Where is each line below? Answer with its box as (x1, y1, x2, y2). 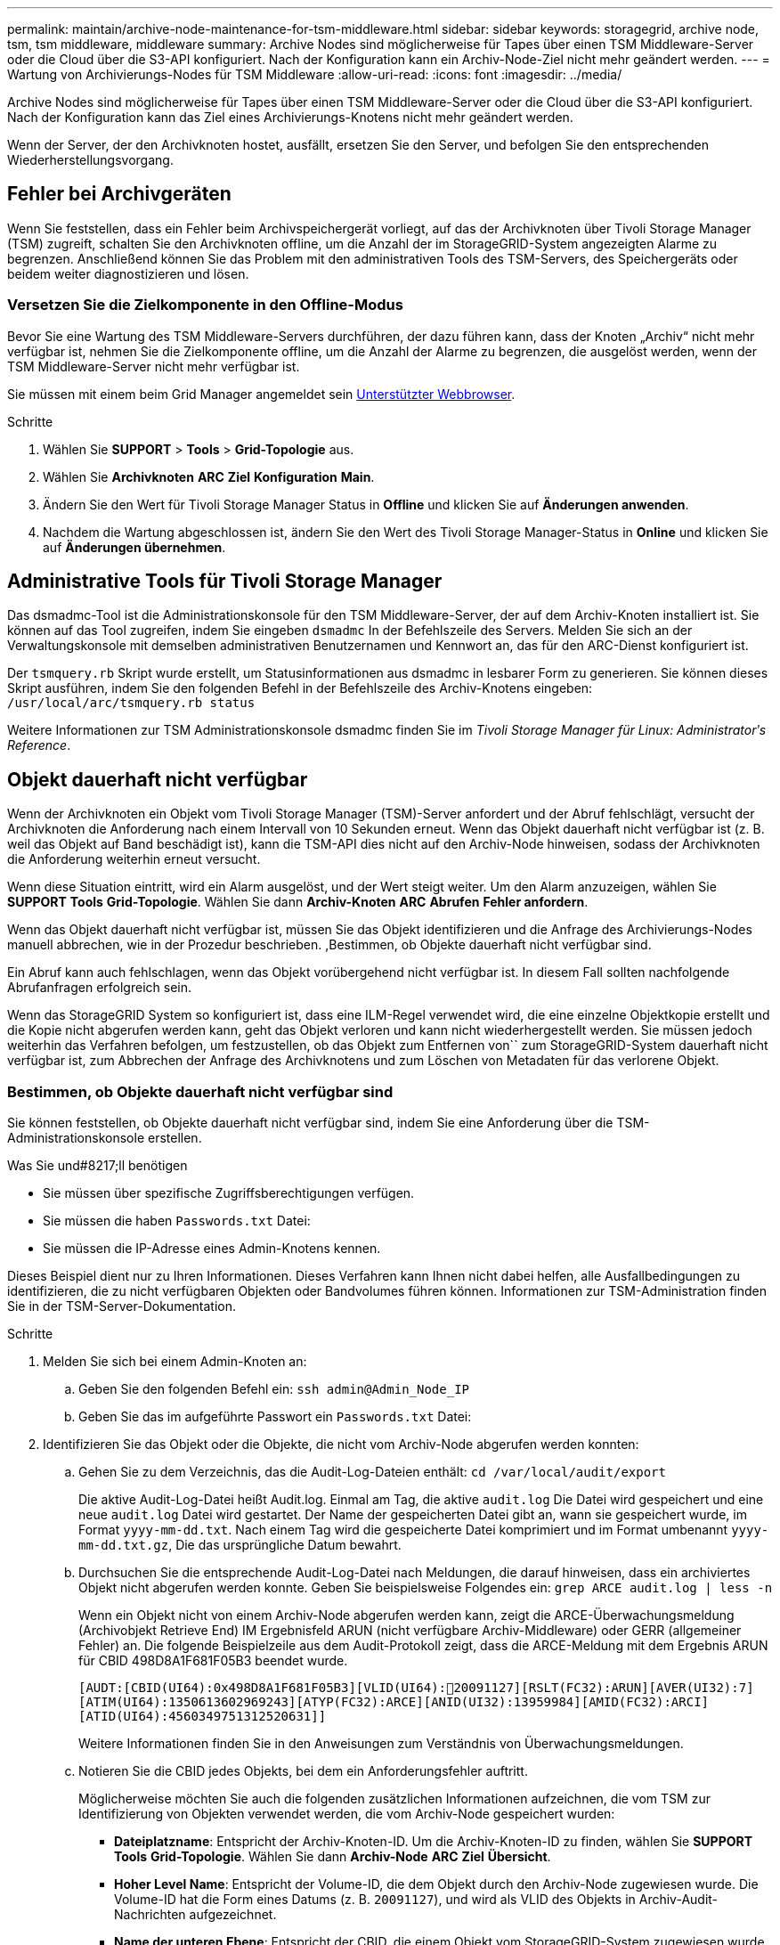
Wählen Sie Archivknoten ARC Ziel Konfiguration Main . (43, 468, 375, 484)
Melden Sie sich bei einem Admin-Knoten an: (43, 1354, 307, 1370)
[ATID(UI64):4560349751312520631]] (78, 1709, 327, 1724)
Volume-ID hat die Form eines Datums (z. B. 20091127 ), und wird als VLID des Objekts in (114, 1892, 636, 1908)
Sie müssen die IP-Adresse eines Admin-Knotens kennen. (43, 1241, 381, 1257)
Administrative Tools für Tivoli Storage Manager (7, 570, 443, 593)
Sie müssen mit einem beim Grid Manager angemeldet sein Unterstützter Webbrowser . (7, 386, 516, 402)
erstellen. (147, 1130, 202, 1146)
